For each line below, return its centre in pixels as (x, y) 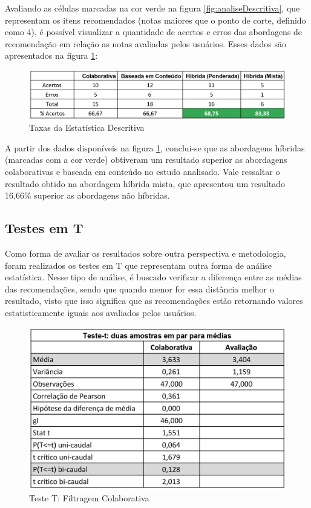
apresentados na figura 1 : (51, 55)
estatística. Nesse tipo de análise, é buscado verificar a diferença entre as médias (153, 277)
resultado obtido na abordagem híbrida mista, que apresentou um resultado (145, 183)
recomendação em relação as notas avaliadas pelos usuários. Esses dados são (146, 43)
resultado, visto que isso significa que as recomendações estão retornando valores (154, 301)
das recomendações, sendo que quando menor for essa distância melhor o (139, 289)
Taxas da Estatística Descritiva (87, 127)
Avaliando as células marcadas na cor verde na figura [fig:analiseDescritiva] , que (152, 8)
